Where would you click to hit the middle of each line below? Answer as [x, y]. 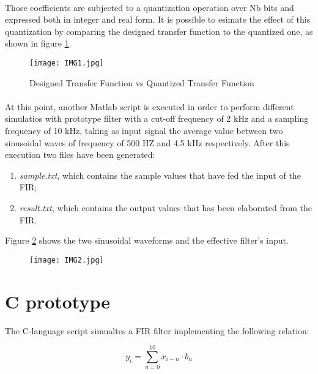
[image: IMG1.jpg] [67, 63]
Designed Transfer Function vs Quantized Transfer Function [142, 82]
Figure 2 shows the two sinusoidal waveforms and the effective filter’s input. [147, 240]
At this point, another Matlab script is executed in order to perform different [150, 106]
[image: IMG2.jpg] [67, 260]
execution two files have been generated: [80, 155]
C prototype [58, 301]
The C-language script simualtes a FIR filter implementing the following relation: [157, 330]
